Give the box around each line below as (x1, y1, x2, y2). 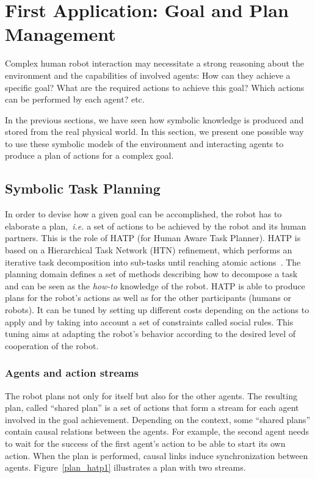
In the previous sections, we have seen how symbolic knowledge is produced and (5, 113, 304, 126)
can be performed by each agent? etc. (5, 93, 145, 106)
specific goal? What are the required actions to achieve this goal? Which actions (5, 81, 305, 93)
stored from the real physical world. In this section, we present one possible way (5, 125, 304, 138)
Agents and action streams (5, 365, 139, 380)
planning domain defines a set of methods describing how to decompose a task (5, 267, 298, 280)
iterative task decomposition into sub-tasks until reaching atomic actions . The (5, 255, 301, 268)
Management (5, 21, 116, 46)
